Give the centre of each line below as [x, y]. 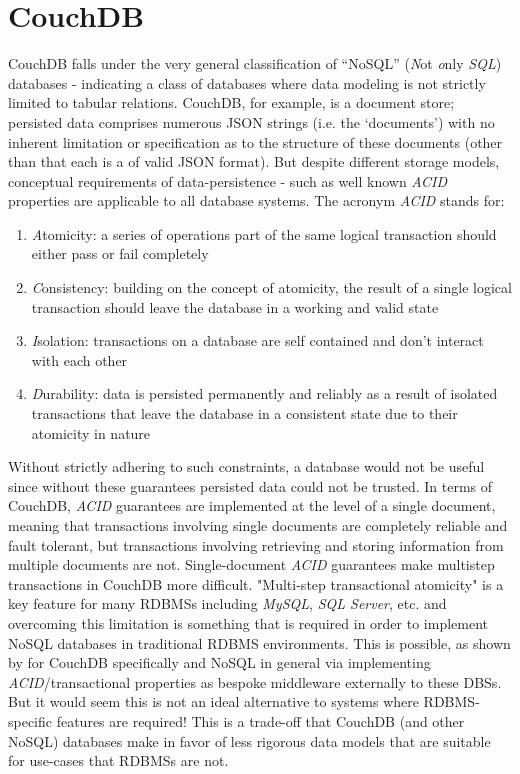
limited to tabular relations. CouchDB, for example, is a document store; [231, 102]
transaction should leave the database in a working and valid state [235, 306]
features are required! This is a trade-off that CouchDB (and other [260, 720]
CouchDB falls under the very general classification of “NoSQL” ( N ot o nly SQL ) [255, 63]
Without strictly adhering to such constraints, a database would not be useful [246, 466]
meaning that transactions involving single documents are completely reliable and [258, 525]
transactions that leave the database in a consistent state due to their [244, 413]
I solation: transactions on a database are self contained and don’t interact [257, 340]
